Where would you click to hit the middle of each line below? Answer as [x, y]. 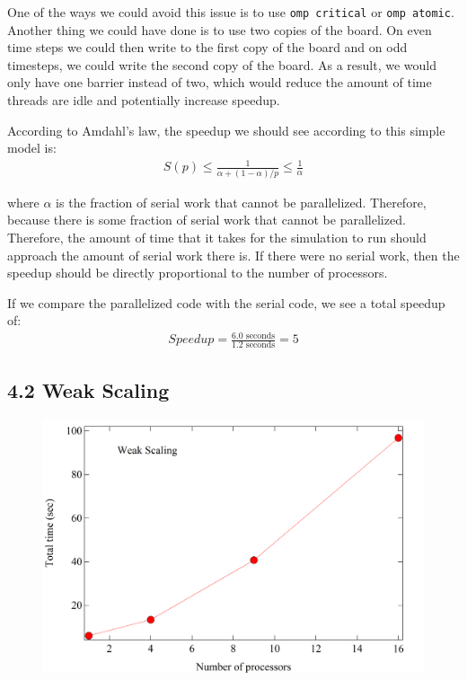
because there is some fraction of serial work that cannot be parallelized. [207, 220]
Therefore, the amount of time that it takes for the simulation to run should [217, 237]
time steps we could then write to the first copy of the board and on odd [207, 47]
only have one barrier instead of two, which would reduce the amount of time [220, 82]
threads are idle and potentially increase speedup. [144, 100]
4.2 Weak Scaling [88, 389]
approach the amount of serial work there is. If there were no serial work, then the [233, 255]
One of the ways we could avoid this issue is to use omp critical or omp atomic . [231, 12]
